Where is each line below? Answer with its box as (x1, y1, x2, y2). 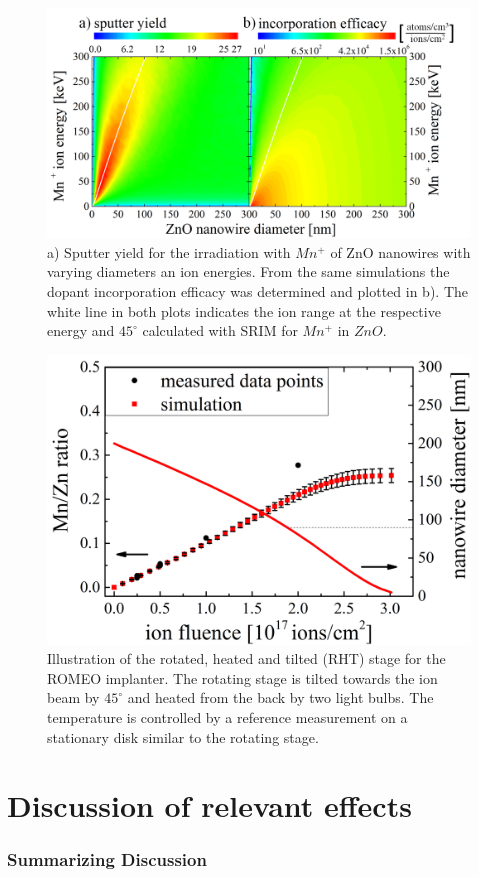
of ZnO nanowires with (330, 241, 471, 262)
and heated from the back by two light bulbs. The (127, 687, 434, 708)
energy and (47, 320, 115, 341)
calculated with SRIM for (142, 320, 298, 341)
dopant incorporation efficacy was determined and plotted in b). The (47, 281, 468, 301)
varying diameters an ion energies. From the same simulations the (47, 261, 450, 282)
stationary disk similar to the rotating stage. (47, 726, 319, 747)
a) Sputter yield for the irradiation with (47, 241, 291, 262)
